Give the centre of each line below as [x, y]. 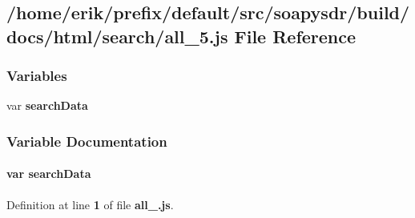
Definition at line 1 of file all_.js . [90, 204]
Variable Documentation [87, 141]
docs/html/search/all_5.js [117, 36]
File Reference [295, 36]
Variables [37, 76]
